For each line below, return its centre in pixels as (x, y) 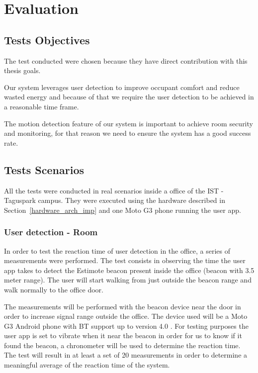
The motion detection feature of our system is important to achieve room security (129, 123)
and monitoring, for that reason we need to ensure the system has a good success (128, 133)
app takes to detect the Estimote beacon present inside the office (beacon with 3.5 (129, 270)
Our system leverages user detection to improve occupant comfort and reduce (122, 87)
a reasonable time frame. (42, 106)
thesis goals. (22, 70)
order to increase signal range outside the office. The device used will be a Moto (126, 316)
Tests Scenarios (44, 169)
